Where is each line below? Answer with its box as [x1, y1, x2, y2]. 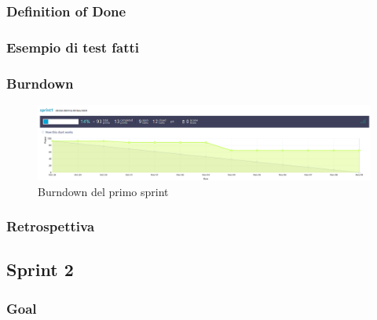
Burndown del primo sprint [38, 183, 169, 199]
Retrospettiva [6, 216, 95, 236]
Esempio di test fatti [6, 37, 140, 56]
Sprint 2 [6, 257, 74, 282]
